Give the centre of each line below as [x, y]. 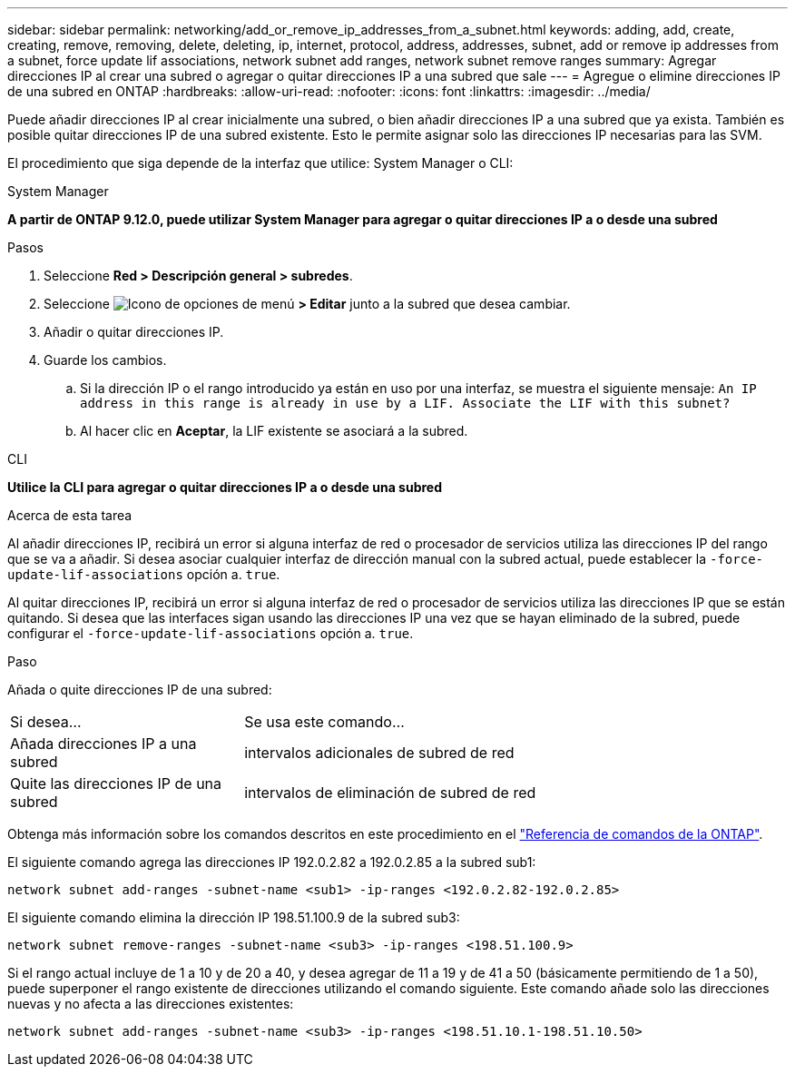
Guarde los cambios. [105, 360]
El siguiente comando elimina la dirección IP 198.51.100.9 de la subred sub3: [234, 917]
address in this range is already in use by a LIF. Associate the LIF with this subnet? [405, 403]
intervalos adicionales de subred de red [379, 753]
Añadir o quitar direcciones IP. [134, 332]
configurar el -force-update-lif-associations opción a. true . [211, 633]
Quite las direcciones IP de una [116, 783]
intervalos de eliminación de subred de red [390, 793]
